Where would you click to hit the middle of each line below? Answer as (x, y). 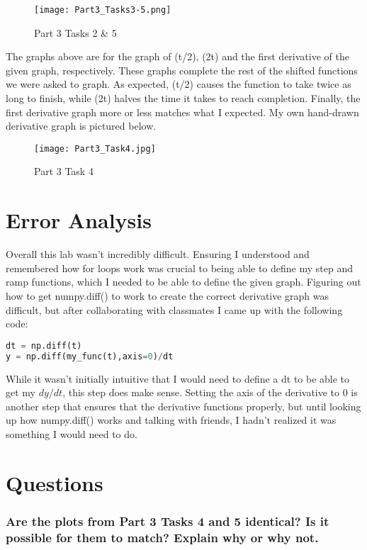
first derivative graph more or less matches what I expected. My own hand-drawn (182, 112)
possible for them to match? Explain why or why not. (162, 537)
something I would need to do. (72, 433)
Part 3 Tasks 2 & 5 (75, 32)
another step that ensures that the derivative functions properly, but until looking (183, 406)
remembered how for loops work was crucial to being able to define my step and (179, 268)
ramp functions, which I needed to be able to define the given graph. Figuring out (183, 282)
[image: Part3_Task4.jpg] (95, 148)
